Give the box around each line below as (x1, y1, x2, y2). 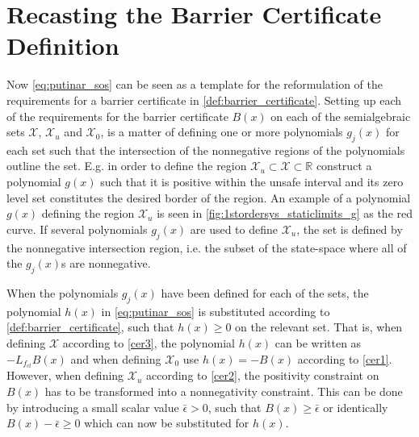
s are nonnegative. (61, 255, 151, 272)
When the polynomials (6, 285, 119, 302)
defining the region (41, 205, 135, 222)
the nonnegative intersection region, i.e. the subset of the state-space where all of (6, 239, 407, 256)
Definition (6, 29, 119, 62)
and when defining (70, 350, 161, 367)
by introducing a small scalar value (6, 398, 179, 415)
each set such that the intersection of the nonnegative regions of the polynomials (6, 141, 405, 158)
